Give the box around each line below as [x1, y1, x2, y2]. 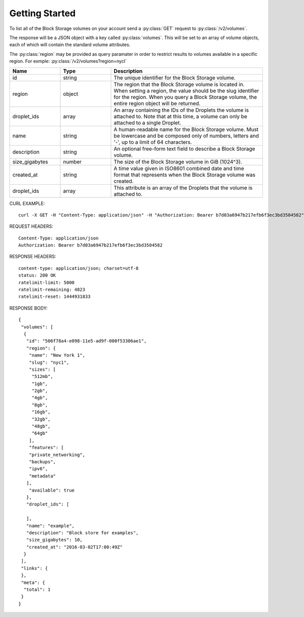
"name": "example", [26, 523, 75, 529]
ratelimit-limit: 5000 [18, 280, 75, 285]
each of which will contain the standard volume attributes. [9, 42, 131, 48]
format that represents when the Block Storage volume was [113, 171, 256, 178]
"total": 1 [23, 587, 51, 593]
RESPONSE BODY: [9, 305, 48, 311]
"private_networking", [28, 452, 86, 458]
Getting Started [9, 8, 76, 19]
